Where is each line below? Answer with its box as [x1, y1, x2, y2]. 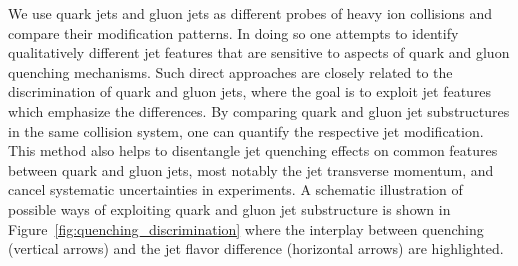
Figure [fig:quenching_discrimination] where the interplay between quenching [8, 218, 484, 239]
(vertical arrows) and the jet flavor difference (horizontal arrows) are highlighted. [8, 238, 504, 259]
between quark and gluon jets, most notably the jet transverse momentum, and [8, 159, 494, 180]
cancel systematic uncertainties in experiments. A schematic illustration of [8, 179, 463, 200]
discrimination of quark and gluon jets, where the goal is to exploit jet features [8, 81, 492, 102]
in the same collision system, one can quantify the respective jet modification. [8, 120, 484, 141]
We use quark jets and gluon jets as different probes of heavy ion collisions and [8, 3, 493, 23]
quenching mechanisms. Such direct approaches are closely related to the [8, 61, 453, 82]
